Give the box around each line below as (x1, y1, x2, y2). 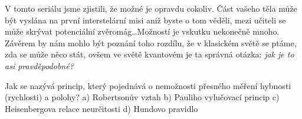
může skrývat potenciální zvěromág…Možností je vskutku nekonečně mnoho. (5, 25, 280, 38)
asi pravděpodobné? (5, 59, 74, 72)
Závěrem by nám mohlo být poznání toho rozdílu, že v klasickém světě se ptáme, (5, 36, 297, 49)
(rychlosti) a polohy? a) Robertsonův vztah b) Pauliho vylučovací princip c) (5, 91, 280, 103)
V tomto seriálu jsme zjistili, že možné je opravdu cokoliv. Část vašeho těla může (5, 2, 297, 14)
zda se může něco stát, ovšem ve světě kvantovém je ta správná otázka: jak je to (5, 48, 294, 60)
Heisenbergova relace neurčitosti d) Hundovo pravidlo (5, 102, 198, 114)
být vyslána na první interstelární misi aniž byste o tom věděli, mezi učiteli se (5, 13, 286, 26)
